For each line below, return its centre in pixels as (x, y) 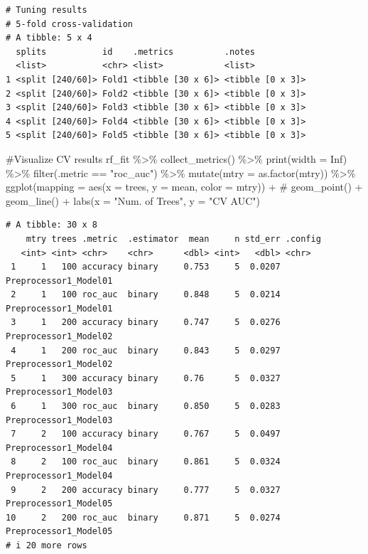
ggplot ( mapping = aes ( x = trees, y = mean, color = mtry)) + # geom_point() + (184, 187)
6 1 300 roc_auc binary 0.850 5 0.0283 (146, 406)
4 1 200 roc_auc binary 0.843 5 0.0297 (146, 350)
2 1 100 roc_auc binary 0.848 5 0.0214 (146, 295)
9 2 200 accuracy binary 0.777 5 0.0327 (146, 490)
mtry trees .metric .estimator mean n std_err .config (173, 239)
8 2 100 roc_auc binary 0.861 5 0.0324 (146, 462)
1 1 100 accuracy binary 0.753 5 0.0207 (146, 267)
